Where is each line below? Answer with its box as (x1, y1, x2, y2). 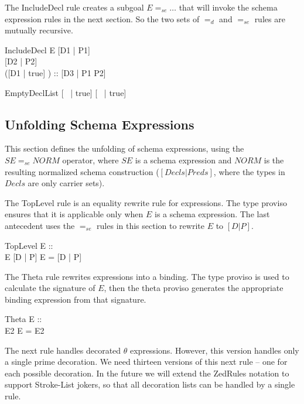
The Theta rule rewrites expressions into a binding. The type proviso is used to (5, 270, 289, 282)
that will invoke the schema (179, 1, 278, 13)
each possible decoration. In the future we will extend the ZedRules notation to (5, 367, 289, 379)
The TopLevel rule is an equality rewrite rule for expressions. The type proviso (5, 196, 287, 208)
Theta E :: (5, 313, 42, 325)
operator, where (62, 153, 119, 166)
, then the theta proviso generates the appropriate (104, 282, 283, 294)
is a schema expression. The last (155, 208, 270, 220)
